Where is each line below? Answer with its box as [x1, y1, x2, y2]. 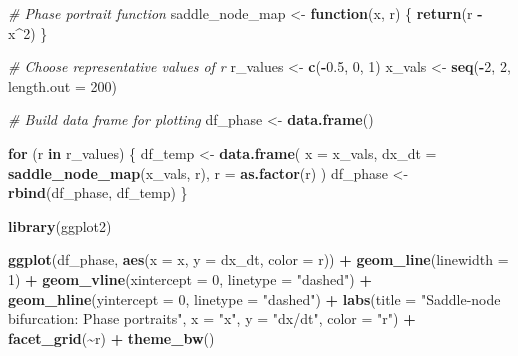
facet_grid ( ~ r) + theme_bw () [8, 327, 215, 348]
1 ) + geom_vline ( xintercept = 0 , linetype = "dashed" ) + [8, 268, 372, 289]
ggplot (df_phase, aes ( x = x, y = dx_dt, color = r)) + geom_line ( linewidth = [8, 249, 509, 270]
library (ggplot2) [8, 215, 112, 236]
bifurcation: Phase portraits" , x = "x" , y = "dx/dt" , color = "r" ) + [8, 308, 416, 329]
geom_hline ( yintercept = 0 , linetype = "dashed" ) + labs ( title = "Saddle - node [8, 288, 501, 309]
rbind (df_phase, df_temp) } [8, 182, 188, 203]
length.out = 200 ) [8, 75, 117, 96]
